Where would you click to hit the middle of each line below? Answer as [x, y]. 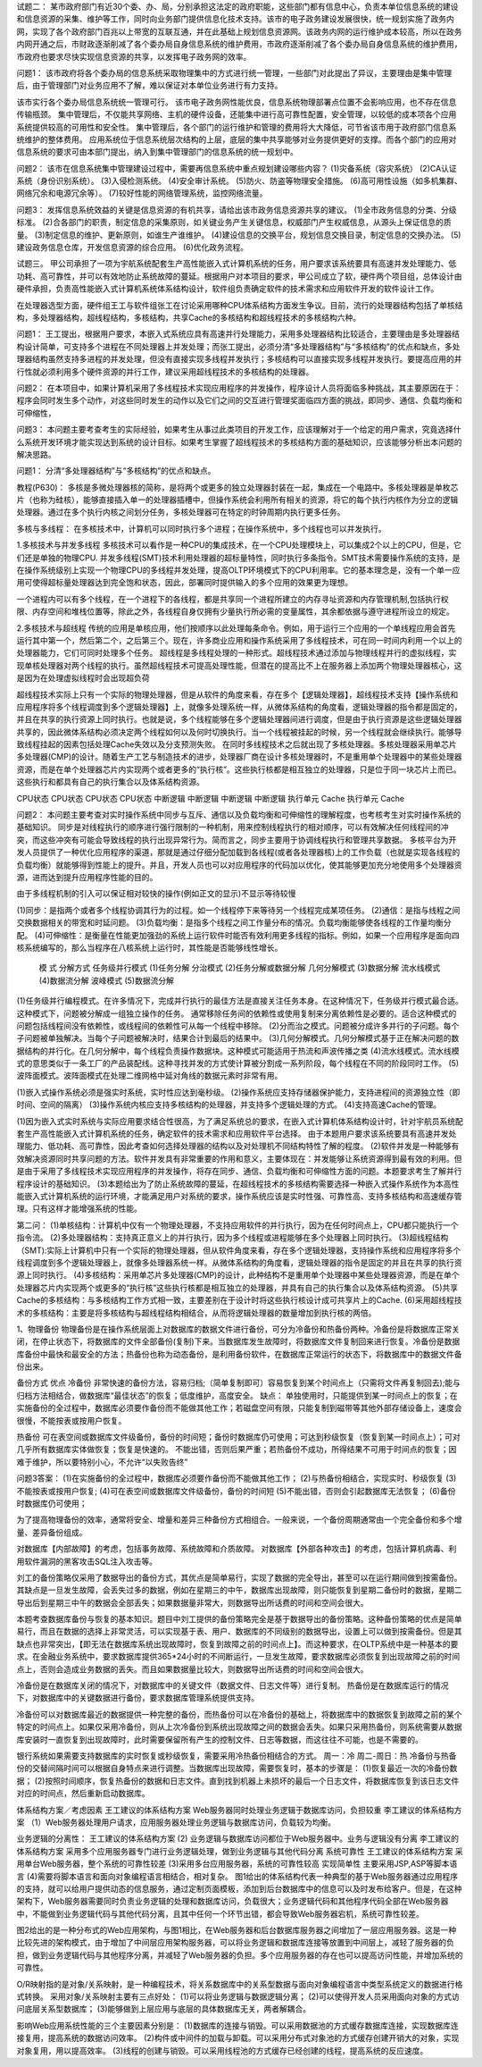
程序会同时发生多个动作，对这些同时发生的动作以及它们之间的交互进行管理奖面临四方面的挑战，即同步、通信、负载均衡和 [239, 400]
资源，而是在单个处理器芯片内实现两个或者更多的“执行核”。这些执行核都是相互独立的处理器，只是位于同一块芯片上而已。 [239, 769]
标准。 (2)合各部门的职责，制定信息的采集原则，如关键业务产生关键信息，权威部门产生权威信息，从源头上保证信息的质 [234, 223]
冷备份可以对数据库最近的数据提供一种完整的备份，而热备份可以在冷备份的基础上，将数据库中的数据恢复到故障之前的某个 [239, 1714]
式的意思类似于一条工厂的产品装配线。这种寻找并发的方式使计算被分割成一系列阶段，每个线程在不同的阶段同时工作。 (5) [238, 1063]
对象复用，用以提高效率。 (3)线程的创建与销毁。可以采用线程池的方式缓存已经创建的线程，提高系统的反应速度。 [222, 2050]
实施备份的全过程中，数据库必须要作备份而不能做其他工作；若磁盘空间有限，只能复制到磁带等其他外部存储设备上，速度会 [239, 1408]
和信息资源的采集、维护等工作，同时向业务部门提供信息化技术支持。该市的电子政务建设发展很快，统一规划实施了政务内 [235, 19]
